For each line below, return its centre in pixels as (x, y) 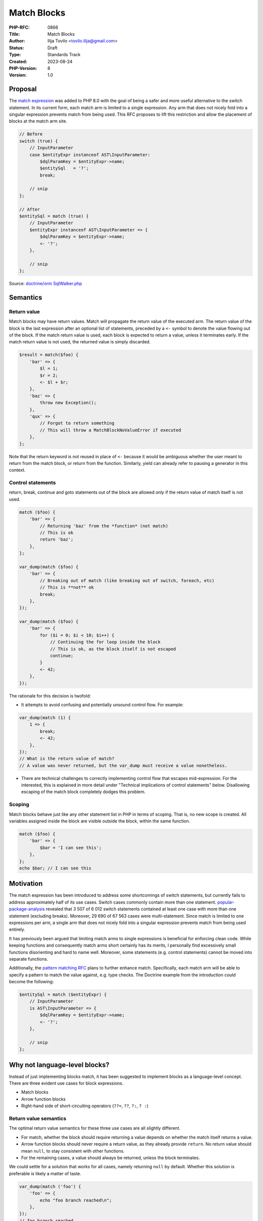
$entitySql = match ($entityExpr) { (63, 995)
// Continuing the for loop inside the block (105, 642)
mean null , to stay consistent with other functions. (73, 1151)
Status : (17, 48)
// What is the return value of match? (67, 759)
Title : (15, 34)
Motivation (26, 884)
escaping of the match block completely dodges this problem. (83, 792)
